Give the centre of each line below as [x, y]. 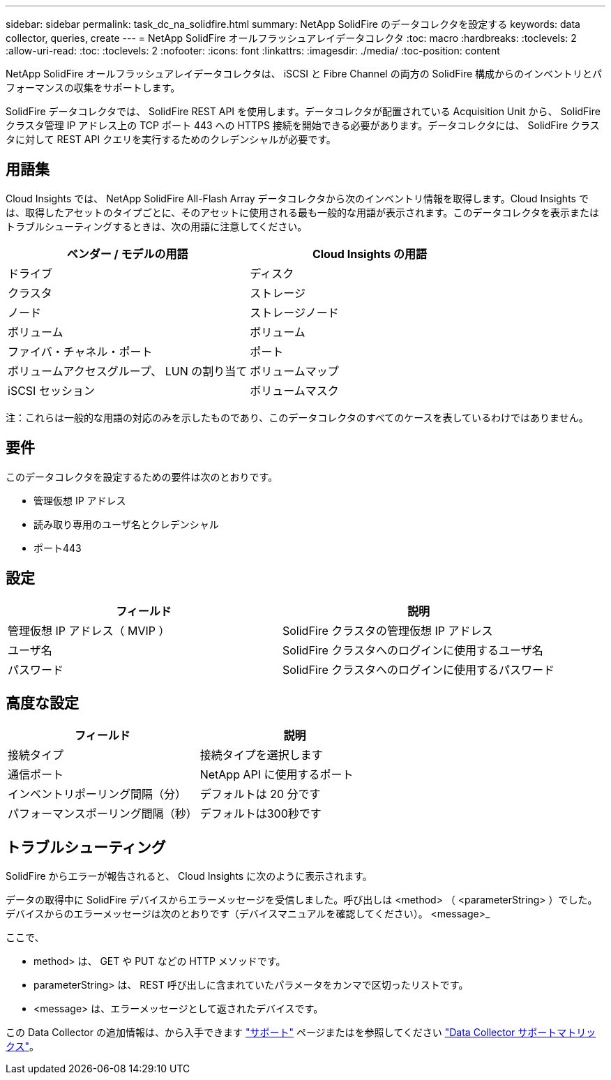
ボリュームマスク [294, 390]
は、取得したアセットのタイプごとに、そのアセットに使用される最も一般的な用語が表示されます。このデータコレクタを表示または [303, 212]
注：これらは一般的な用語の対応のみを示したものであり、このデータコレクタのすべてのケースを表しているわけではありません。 [297, 417]
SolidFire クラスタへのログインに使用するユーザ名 [413, 650]
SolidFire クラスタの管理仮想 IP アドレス [388, 630]
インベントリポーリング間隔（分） [97, 794]
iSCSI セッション [51, 390]
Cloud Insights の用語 [370, 254]
